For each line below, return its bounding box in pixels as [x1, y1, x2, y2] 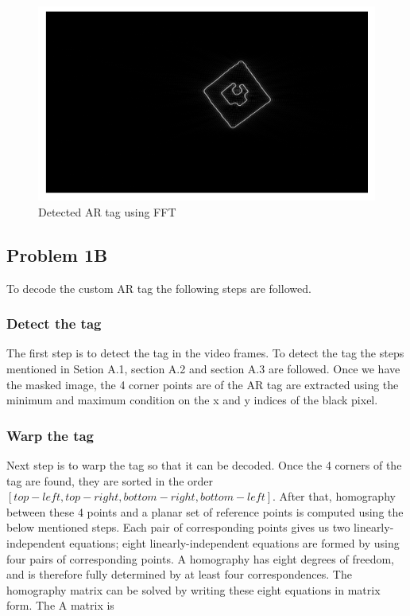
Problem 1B [6, 242, 108, 267]
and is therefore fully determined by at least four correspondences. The [6, 566, 352, 583]
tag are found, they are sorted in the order [6, 472, 214, 489]
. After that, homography [273, 488, 396, 505]
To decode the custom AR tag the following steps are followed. [6, 279, 311, 296]
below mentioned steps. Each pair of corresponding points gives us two [6, 519, 350, 536]
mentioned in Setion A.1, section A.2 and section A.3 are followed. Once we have [6, 361, 400, 377]
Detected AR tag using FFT [38, 203, 176, 220]
